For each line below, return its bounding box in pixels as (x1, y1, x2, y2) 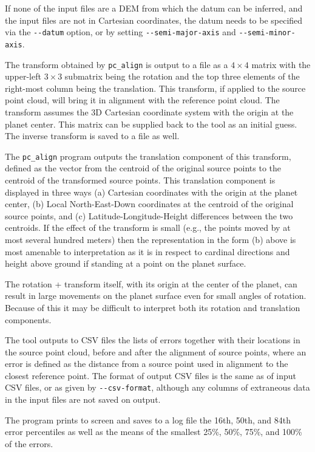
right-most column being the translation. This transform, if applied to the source (5, 81, 306, 94)
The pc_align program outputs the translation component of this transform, (5, 149, 291, 162)
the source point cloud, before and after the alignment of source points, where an (5, 345, 307, 358)
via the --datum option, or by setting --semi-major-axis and (5, 26, 236, 38)
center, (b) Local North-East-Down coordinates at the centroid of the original (5, 197, 294, 210)
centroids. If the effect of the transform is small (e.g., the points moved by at (5, 221, 291, 234)
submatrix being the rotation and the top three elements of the (64, 70, 300, 83)
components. (5, 313, 52, 326)
